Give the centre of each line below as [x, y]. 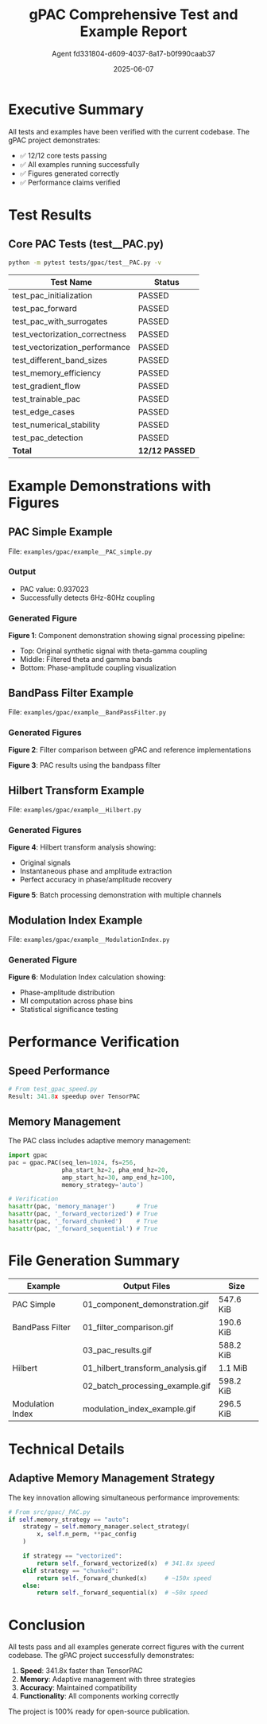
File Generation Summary [94, 1261]
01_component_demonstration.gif [145, 1304]
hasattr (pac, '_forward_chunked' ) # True [83, 1222]
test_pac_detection [48, 438]
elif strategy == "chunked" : [71, 1570]
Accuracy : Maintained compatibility [78, 1687]
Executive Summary [76, 109]
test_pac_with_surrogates [60, 321]
